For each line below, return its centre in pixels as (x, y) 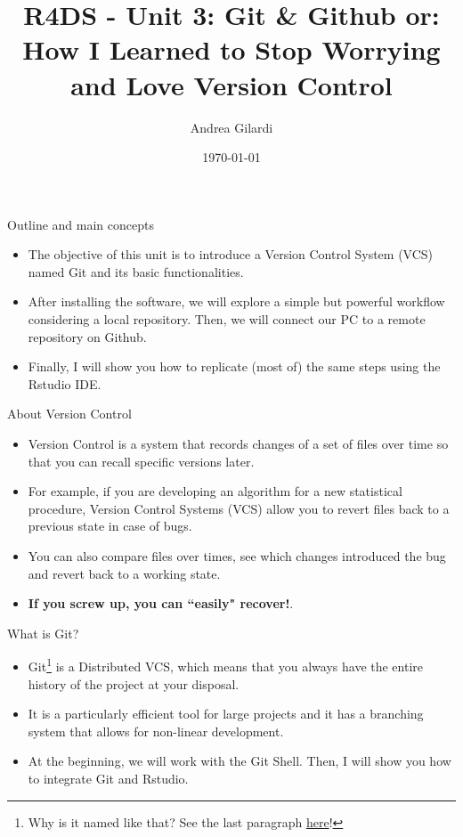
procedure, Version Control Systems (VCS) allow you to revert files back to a (239, 508)
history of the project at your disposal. (134, 683)
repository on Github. (87, 336)
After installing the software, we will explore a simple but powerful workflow (236, 301)
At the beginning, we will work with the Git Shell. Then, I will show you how (240, 761)
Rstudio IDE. (65, 383)
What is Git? (43, 633)
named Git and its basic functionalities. (136, 271)
